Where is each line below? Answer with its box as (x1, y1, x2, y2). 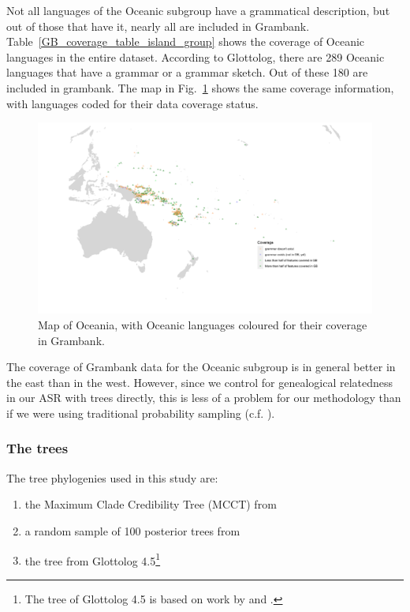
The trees (6, 438, 69, 458)
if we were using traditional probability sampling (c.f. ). (6, 404, 275, 421)
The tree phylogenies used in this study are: (6, 469, 218, 486)
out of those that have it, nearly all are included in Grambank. (6, 17, 310, 34)
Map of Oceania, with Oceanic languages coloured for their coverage (38, 316, 367, 332)
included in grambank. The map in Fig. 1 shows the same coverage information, (6, 79, 394, 96)
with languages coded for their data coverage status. (6, 95, 259, 111)
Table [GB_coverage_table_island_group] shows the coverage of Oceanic (6, 33, 365, 50)
